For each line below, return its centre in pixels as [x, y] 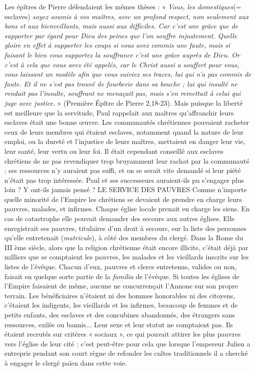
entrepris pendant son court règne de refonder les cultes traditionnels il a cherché [126, 353]
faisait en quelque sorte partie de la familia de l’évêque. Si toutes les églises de [122, 276]
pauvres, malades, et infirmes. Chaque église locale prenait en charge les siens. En [127, 209]
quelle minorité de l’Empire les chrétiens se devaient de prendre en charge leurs [123, 199]
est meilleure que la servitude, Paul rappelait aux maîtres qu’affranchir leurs [119, 112]
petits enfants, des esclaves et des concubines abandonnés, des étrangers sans [120, 314]
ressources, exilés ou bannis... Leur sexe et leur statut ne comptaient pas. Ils [119, 324]
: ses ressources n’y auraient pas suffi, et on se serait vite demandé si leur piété [123, 170]
